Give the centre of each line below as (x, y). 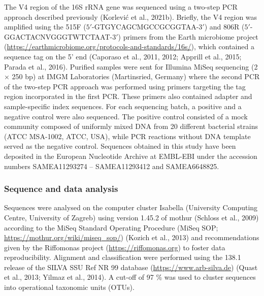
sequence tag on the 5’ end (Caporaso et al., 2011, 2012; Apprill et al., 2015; (123, 56)
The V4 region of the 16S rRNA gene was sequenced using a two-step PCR (121, 7)
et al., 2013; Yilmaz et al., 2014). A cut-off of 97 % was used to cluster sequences (130, 277)
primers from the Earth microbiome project (191, 36)
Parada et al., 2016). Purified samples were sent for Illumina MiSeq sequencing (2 (131, 66)
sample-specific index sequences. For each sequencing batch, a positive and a (123, 106)
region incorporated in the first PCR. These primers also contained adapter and (128, 96)
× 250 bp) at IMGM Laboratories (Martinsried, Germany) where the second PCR (132, 76)
